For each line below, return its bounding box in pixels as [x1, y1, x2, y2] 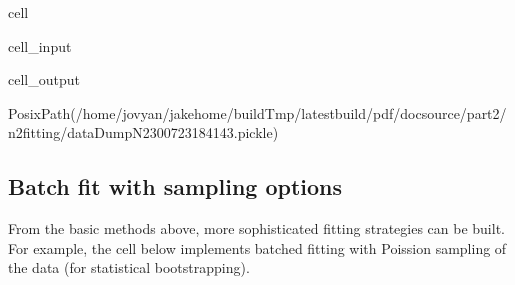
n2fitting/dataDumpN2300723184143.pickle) [8, 122, 279, 143]
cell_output [8, 69, 80, 90]
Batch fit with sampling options [8, 171, 343, 202]
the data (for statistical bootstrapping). [8, 257, 250, 278]
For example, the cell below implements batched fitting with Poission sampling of [8, 237, 507, 258]
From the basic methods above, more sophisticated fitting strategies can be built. [8, 218, 505, 239]
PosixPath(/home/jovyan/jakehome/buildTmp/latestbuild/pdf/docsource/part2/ [8, 102, 507, 123]
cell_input [8, 35, 72, 56]
